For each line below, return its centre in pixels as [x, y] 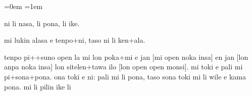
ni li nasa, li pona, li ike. [42, 23]
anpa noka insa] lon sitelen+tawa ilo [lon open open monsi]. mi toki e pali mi [123, 67]
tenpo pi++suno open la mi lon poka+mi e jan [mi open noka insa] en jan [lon [126, 57]
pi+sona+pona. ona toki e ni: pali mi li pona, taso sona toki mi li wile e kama [125, 76]
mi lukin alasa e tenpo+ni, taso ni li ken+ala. [75, 40]
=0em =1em [23, 6]
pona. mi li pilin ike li [38, 86]
